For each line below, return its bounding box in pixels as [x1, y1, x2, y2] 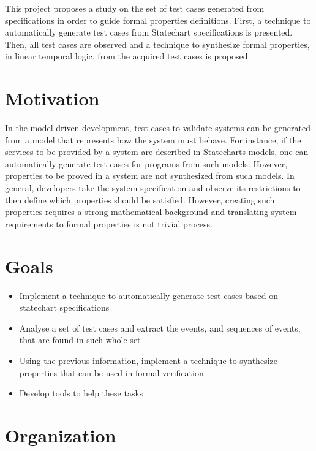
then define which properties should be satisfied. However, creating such [5, 193, 275, 206]
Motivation [5, 86, 100, 111]
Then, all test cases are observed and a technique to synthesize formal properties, [5, 37, 310, 50]
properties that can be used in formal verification [19, 366, 204, 379]
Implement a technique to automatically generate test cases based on [19, 289, 279, 301]
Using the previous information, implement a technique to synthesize [19, 354, 277, 366]
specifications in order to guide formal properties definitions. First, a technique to [5, 13, 311, 26]
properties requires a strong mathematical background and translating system [5, 205, 297, 218]
